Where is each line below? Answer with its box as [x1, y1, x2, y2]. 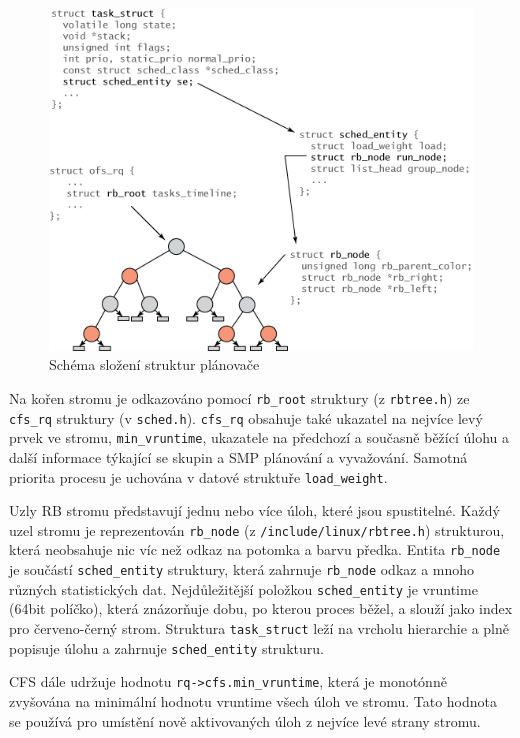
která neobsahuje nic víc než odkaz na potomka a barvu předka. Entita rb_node [9, 539, 501, 560]
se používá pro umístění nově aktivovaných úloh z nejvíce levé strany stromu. [9, 710, 481, 731]
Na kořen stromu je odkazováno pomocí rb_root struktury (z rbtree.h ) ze [9, 388, 470, 408]
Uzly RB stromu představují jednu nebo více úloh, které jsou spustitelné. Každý [9, 500, 500, 521]
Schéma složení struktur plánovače [49, 354, 260, 375]
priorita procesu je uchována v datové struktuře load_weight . [9, 466, 388, 487]
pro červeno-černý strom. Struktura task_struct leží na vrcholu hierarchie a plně [9, 618, 509, 639]
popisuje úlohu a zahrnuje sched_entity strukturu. [9, 637, 324, 658]
